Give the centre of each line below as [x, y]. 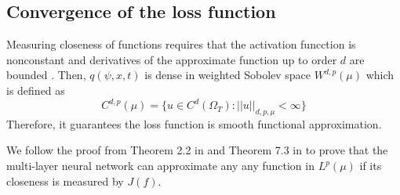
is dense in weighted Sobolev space [228, 75]
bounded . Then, [46, 75]
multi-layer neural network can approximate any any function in [160, 166]
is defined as [36, 90]
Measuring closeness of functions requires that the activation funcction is [181, 44]
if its [371, 166]
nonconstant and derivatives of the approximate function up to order [172, 59]
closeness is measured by [65, 181]
